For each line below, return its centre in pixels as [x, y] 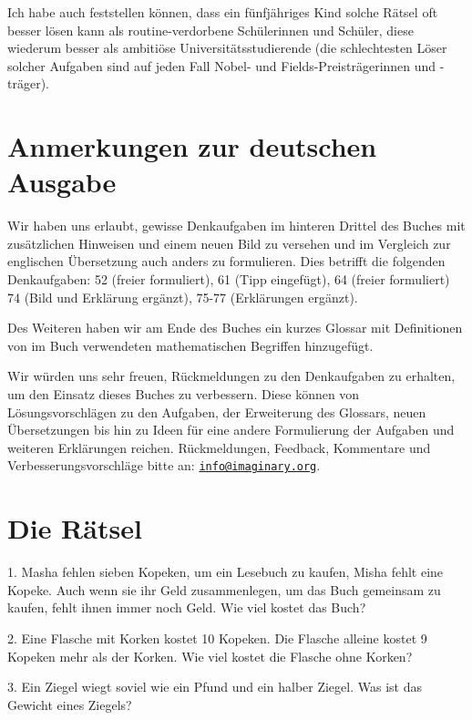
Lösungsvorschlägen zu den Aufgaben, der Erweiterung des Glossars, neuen [217, 411]
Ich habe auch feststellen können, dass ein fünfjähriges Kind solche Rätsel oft [223, 12]
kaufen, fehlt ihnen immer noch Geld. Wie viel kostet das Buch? [187, 607]
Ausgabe [62, 182]
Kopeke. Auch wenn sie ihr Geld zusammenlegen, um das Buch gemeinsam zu [224, 589]
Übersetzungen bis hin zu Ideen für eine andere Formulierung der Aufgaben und [231, 430]
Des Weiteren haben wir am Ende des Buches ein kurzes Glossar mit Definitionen [235, 328]
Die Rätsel [75, 528]
